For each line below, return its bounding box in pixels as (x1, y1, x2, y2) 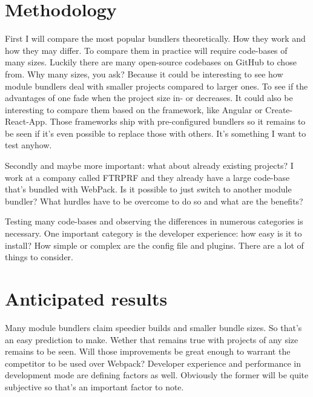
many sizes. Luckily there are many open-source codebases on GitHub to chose (5, 56, 297, 68)
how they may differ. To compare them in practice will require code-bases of (5, 44, 288, 56)
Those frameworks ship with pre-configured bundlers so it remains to (50, 115, 306, 128)
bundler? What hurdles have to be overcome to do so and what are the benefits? (5, 194, 303, 207)
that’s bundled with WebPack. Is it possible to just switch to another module (5, 183, 292, 195)
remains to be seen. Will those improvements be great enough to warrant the (5, 345, 291, 358)
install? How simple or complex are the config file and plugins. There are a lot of (5, 238, 304, 251)
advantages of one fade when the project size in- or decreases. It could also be (5, 91, 293, 104)
